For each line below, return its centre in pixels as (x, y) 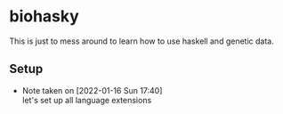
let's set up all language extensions (87, 100)
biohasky (44, 16)
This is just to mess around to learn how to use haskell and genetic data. (141, 41)
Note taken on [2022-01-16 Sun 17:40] (92, 90)
